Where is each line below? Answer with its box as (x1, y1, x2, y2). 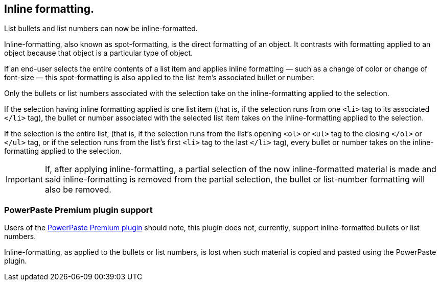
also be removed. (44, 184, 111, 195)
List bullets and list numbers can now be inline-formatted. (4, 24, 198, 33)
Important (6, 174, 43, 185)
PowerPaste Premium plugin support (4, 204, 153, 215)
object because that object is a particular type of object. (4, 49, 193, 58)
